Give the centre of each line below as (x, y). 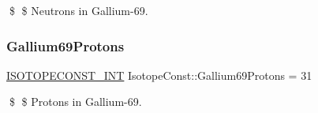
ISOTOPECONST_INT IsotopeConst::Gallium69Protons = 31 (159, 75)
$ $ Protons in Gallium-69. (75, 102)
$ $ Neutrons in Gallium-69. (79, 10)
